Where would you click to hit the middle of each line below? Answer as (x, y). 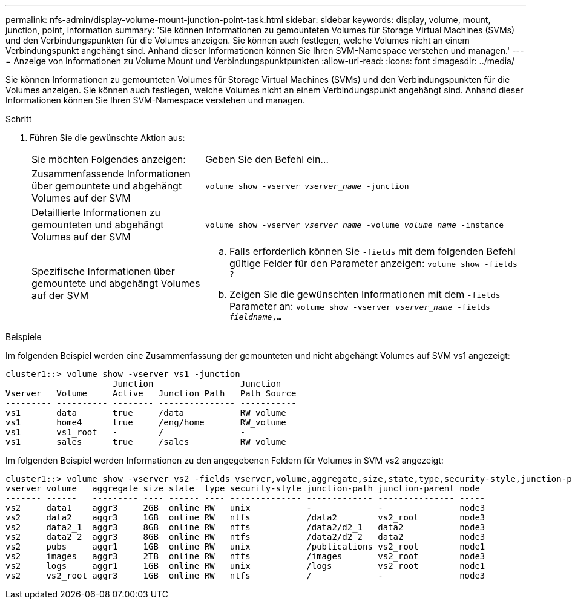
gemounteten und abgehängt (98, 225)
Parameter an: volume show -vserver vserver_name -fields (360, 306)
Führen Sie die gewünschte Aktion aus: (107, 138)
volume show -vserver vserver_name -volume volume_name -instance (354, 225)
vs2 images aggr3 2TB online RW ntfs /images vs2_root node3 (245, 556)
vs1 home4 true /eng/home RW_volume (146, 422)
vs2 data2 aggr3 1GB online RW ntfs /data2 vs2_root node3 (245, 517)
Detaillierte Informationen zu (96, 212)
